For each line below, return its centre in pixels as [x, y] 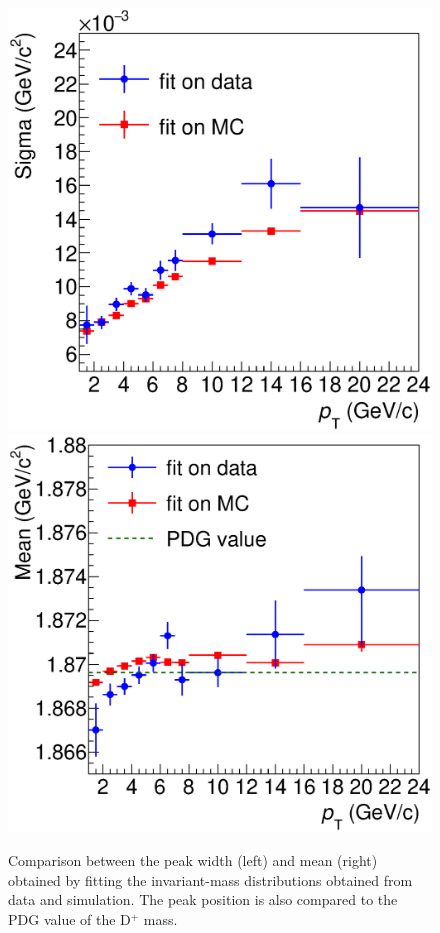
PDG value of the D [69, 918]
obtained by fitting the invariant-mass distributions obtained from [210, 879]
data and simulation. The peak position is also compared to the [203, 899]
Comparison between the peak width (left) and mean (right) [193, 860]
